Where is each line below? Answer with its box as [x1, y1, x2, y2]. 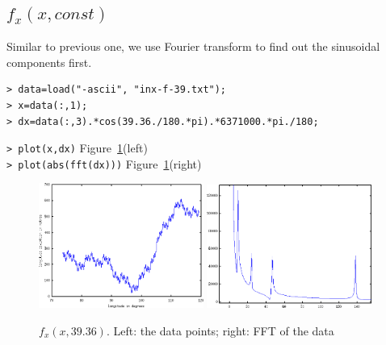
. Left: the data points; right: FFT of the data [106, 322, 334, 339]
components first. [6, 53, 92, 70]
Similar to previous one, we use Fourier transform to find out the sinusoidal [6, 38, 380, 55]
